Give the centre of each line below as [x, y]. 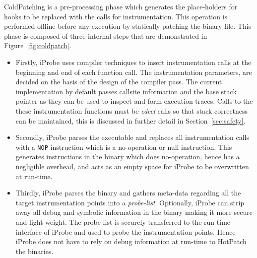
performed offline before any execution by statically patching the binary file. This [128, 26]
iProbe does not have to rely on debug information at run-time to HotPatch [131, 241]
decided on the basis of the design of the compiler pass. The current [119, 82]
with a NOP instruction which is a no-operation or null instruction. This [124, 147]
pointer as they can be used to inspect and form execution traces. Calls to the [134, 101]
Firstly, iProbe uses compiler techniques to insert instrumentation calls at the [133, 62]
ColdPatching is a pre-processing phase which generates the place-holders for [121, 6]
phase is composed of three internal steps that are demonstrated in [106, 35]
